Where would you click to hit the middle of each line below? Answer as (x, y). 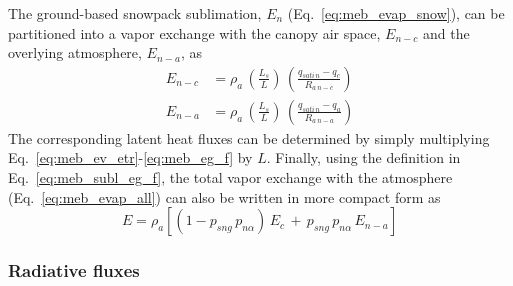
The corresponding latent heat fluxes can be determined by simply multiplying (249, 137)
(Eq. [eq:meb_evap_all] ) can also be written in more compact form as (224, 196)
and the (446, 32)
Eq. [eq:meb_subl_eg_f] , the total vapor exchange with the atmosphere (230, 177)
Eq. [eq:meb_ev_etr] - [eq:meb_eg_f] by (130, 157)
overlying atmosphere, (75, 52)
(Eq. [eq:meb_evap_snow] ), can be (396, 13)
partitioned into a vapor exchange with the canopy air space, (194, 32)
